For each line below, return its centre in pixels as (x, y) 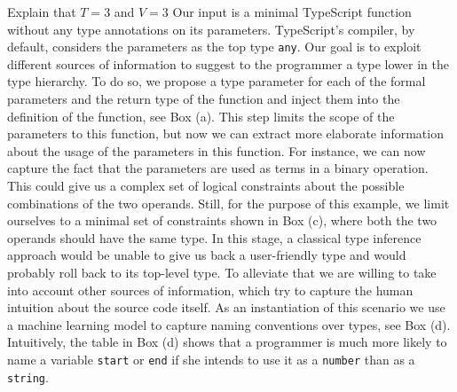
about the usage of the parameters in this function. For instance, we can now (217, 150)
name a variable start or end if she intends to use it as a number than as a (211, 359)
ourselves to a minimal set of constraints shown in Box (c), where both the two (222, 220)
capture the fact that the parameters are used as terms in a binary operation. (218, 168)
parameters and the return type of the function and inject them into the (204, 99)
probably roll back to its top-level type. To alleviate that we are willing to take (222, 272)
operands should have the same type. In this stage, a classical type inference (214, 237)
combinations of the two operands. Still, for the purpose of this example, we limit (228, 203)
